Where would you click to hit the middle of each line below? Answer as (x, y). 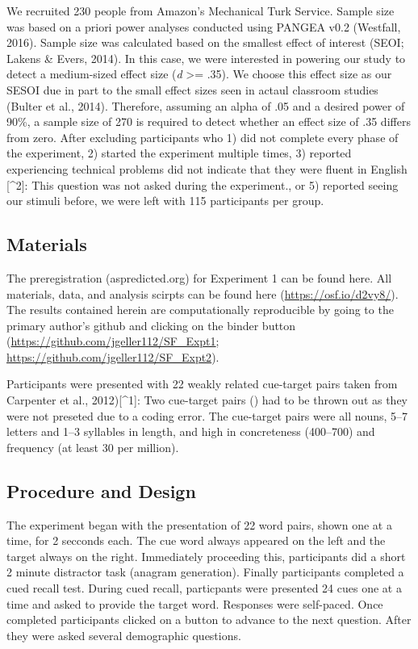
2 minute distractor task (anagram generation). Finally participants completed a (205, 572)
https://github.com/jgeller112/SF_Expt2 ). (113, 356)
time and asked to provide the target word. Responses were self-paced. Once (195, 603)
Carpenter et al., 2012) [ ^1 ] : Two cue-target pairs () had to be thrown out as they (207, 400)
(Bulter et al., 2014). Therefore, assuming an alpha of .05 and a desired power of (206, 105)
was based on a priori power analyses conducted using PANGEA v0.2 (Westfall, (204, 26)
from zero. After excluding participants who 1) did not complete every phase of (203, 137)
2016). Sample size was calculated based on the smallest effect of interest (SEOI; (205, 42)
